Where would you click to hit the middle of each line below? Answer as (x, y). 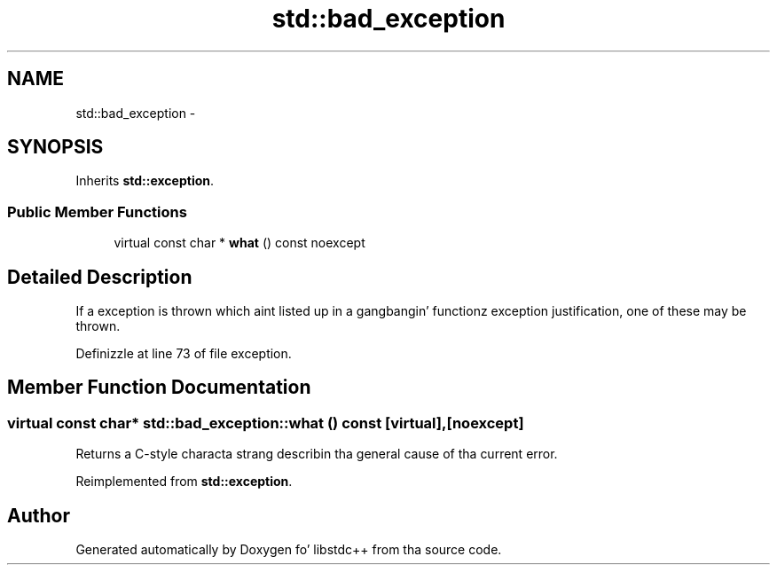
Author (39, 515)
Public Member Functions (97, 212)
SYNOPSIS (55, 147)
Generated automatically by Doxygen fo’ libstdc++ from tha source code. (289, 550)
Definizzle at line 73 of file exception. (184, 354)
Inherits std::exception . (145, 181)
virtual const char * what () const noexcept (239, 243)
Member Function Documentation (159, 388)
